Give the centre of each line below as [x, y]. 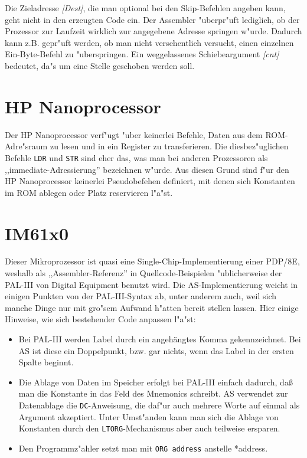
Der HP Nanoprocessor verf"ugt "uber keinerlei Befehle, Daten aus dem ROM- [146, 134]
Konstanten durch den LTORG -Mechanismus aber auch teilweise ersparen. [149, 428]
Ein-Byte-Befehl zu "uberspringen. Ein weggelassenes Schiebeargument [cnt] [142, 54]
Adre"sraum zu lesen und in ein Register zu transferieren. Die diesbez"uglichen [147, 146]
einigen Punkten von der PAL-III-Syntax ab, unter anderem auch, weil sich [141, 296]
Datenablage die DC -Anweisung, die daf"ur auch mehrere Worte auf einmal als [159, 405]
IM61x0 [37, 233]
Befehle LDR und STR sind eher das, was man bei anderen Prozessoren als [136, 157]
